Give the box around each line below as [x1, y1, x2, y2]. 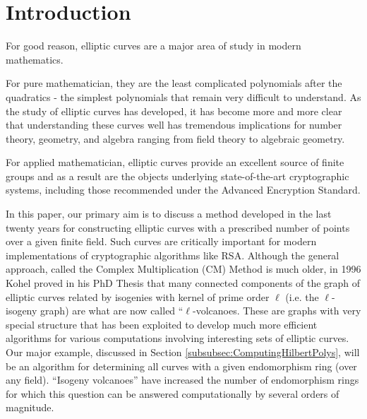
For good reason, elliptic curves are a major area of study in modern [6, 38, 301, 53]
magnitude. [6, 400, 54, 415]
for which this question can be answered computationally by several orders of [6, 386, 339, 401]
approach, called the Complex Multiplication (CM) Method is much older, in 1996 [6, 261, 361, 276]
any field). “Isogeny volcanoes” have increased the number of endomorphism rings [6, 372, 359, 387]
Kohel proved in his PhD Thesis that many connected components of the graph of [6, 276, 361, 290]
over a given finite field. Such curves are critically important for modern [6, 234, 317, 249]
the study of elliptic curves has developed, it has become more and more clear [6, 103, 342, 118]
